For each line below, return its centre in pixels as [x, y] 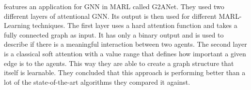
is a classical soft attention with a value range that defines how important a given [125, 53]
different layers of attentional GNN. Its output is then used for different [110, 16]
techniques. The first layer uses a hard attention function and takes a [135, 25]
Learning [17, 25]
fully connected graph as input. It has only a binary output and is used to [114, 34]
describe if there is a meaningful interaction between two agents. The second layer [125, 44]
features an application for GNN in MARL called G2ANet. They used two [114, 6]
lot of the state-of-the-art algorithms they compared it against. [97, 82]
